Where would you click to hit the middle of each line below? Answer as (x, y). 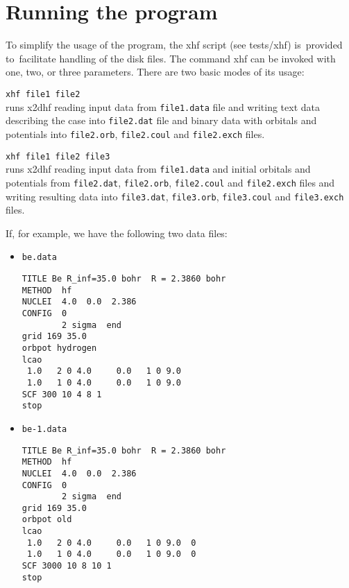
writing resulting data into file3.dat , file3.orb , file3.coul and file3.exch (175, 196)
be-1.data (44, 429)
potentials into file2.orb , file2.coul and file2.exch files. (135, 133)
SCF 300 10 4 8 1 (62, 394)
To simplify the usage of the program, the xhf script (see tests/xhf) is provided (174, 45)
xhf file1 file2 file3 (58, 156)
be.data (39, 258)
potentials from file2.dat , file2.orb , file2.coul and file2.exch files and (170, 182)
